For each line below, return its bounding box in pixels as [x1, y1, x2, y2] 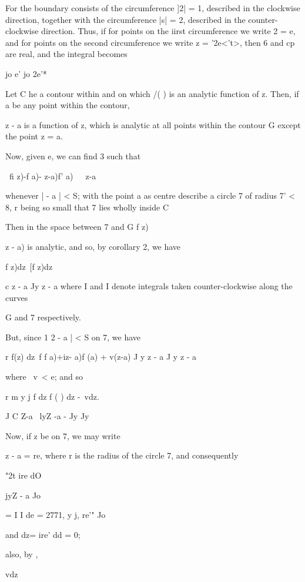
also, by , [5, 548, 38, 560]
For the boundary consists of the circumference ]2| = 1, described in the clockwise [5, 2, 300, 14]
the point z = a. [5, 130, 63, 142]
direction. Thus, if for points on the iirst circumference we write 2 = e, [41, 25, 296, 37]
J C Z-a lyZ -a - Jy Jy [5, 410, 89, 422]
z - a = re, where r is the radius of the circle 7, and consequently [5, 449, 239, 461]
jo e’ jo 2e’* [5, 67, 47, 79]
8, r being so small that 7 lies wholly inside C [5, 200, 169, 213]
